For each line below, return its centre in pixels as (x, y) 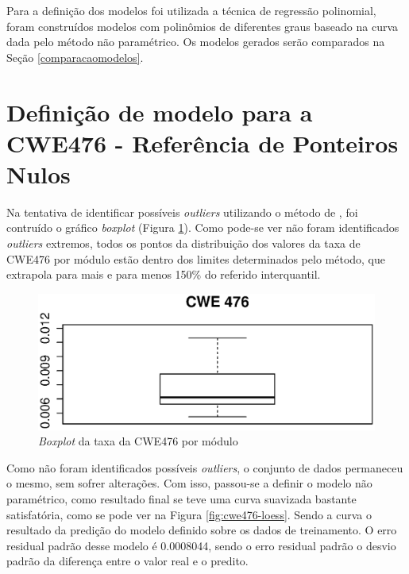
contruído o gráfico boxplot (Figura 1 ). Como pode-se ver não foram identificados (203, 227)
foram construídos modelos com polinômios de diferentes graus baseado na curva (203, 26)
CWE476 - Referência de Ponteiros (203, 143)
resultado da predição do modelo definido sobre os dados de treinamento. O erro (202, 530)
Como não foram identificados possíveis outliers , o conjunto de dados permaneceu (205, 467)
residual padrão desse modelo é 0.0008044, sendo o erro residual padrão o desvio (201, 545)
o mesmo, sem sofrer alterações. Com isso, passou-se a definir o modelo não (189, 483)
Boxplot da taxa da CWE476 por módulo (138, 441)
